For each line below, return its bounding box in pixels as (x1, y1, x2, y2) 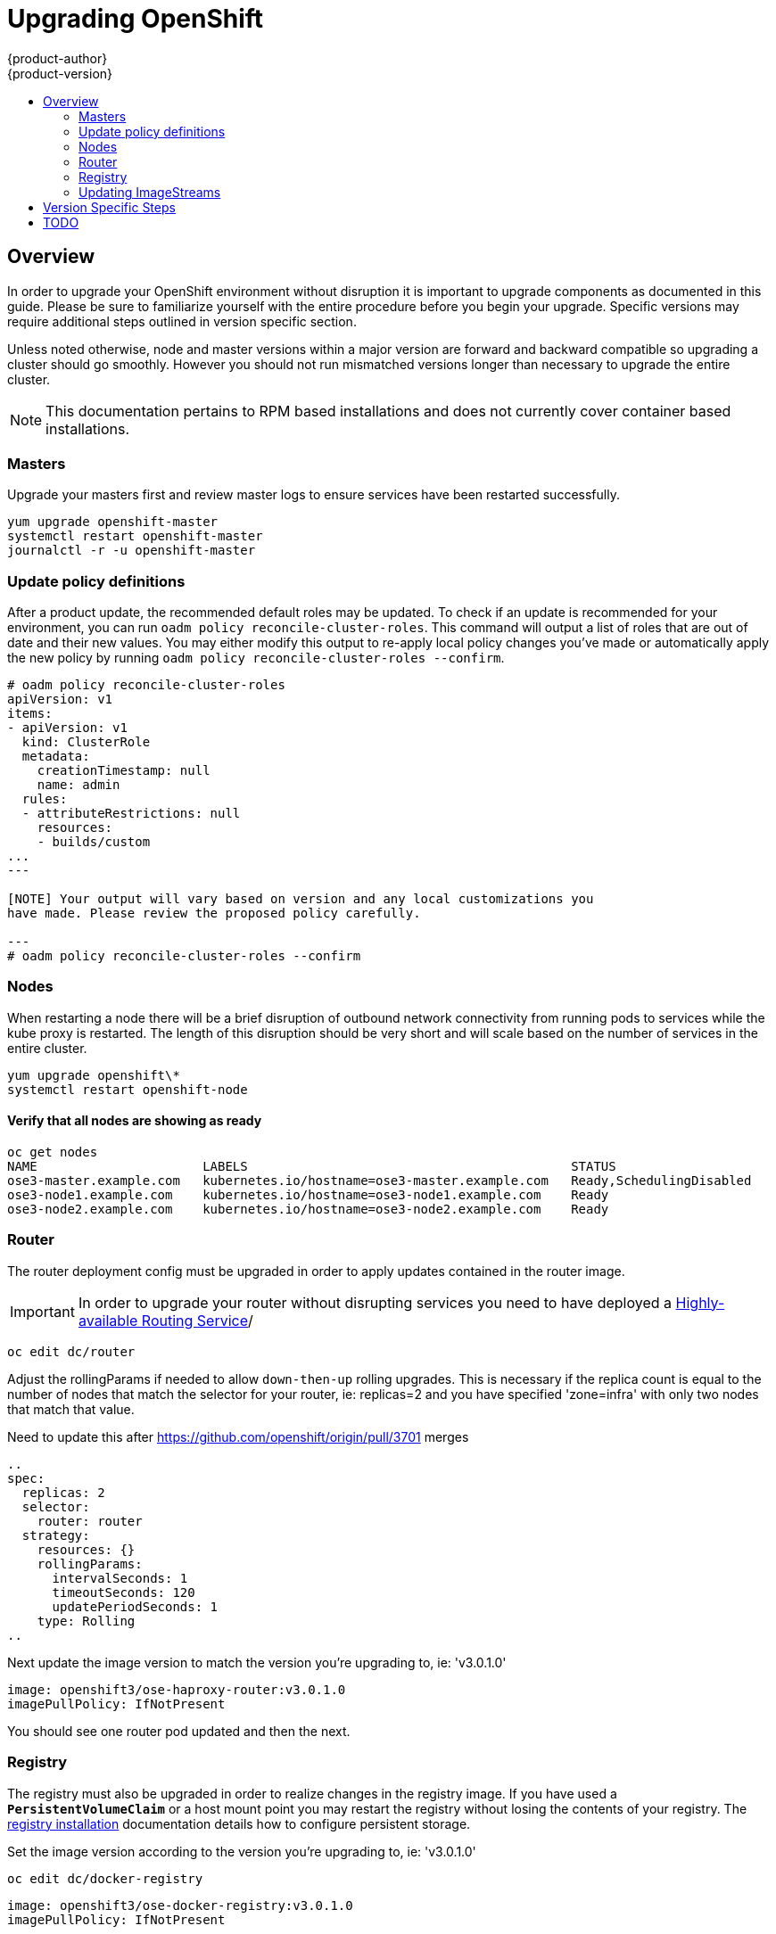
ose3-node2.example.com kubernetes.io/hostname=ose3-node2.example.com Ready (7, 1202, 609, 1217)
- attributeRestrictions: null (21, 806, 241, 821)
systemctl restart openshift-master (7, 529, 263, 544)
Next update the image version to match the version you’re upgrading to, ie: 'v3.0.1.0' (7, 1654, 507, 1670)
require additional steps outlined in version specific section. (7, 313, 357, 329)
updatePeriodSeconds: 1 (52, 1599, 219, 1614)
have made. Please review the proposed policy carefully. (7, 906, 421, 921)
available (78, 1311, 138, 1329)
